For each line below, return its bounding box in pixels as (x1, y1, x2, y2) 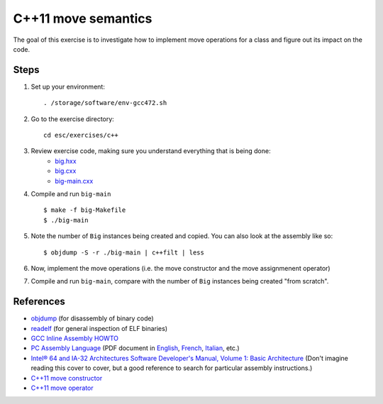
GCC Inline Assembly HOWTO (30, 334, 118, 342)
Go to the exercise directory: (30, 114, 115, 123)
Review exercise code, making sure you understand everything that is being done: (30, 147, 271, 155)
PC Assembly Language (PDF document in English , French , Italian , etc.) (30, 344, 240, 352)
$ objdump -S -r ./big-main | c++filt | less (43, 248, 205, 257)
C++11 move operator (30, 383, 94, 392)
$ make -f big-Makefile (43, 206, 126, 214)
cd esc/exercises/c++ (43, 131, 118, 140)
